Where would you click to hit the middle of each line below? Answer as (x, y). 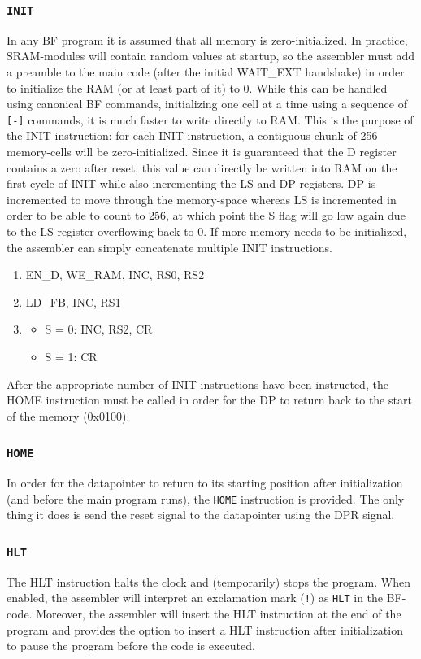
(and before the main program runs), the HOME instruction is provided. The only (206, 498)
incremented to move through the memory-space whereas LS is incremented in (202, 199)
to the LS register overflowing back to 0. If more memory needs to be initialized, (207, 231)
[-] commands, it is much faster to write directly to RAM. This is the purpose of (210, 119)
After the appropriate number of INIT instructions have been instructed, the (197, 384)
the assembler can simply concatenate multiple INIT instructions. (169, 247)
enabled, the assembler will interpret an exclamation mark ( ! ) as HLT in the (195, 598)
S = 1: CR (71, 356)
